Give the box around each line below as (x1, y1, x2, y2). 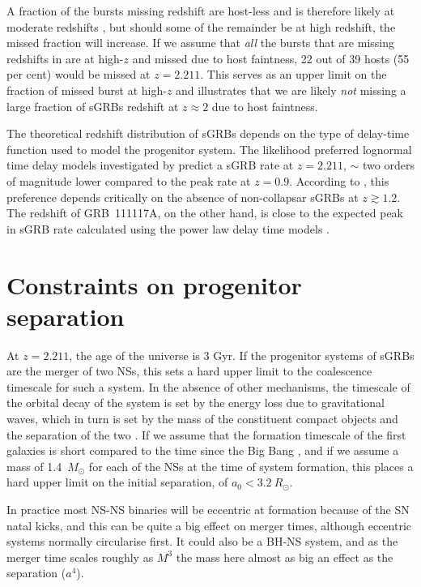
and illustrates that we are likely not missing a (176, 81, 406, 98)
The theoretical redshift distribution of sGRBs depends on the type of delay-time (6, 125, 410, 142)
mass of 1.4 (6, 457, 62, 474)
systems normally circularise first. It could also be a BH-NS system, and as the (6, 533, 398, 550)
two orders (363, 156, 415, 174)
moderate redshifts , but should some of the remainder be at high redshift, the (6, 18, 396, 35)
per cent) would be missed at (6, 66, 151, 83)
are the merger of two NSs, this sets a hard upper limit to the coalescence (6, 362, 372, 379)
